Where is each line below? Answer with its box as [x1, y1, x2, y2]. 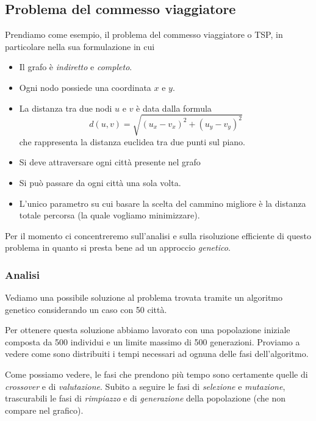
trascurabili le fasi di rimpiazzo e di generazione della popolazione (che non [5, 392, 285, 405]
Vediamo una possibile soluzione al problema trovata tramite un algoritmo [5, 291, 283, 304]
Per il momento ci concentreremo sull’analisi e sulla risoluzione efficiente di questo [5, 229, 311, 242]
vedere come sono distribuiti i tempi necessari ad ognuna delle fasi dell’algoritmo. [5, 347, 309, 360]
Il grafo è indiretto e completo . [19, 60, 132, 73]
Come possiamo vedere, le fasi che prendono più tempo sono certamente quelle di [5, 368, 308, 381]
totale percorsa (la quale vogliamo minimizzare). [19, 209, 200, 221]
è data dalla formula [136, 101, 212, 114]
